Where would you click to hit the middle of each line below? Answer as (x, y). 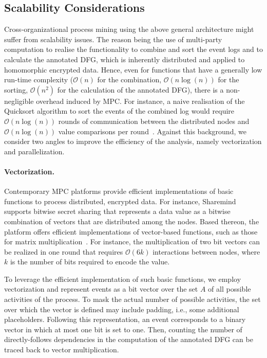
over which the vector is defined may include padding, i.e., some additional (122, 309)
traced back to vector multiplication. (62, 350)
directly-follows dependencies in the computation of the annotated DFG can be (129, 339)
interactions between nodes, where (206, 251)
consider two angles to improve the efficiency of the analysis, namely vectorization (133, 141)
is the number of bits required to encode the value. (90, 262)
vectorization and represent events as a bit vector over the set (101, 289)
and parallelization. (34, 151)
